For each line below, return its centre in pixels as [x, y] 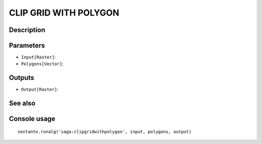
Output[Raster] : [40, 90]
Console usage [32, 119]
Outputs [22, 78]
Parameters [27, 45]
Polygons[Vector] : [42, 64]
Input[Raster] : [38, 57]
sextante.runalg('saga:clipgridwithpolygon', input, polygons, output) [105, 132]
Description [27, 30]
